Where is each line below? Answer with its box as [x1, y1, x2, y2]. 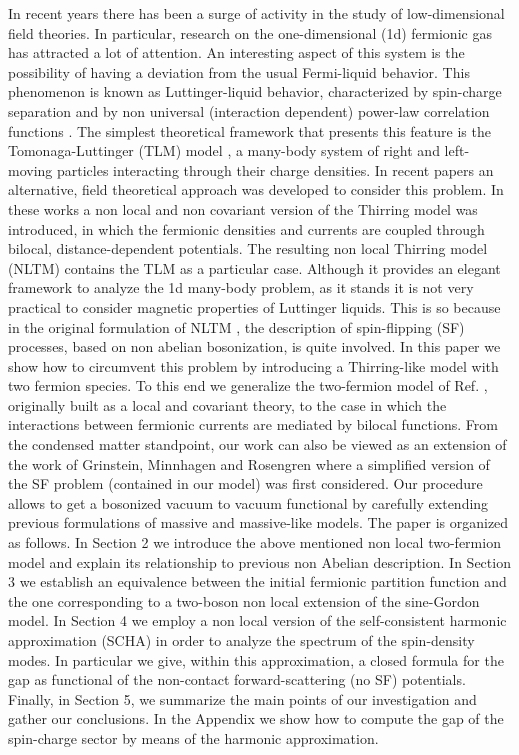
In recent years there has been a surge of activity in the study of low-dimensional [8, 3, 505, 23]
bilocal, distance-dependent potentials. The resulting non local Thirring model [8, 238, 488, 259]
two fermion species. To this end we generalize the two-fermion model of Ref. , [8, 375, 488, 396]
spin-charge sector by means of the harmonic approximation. [8, 727, 379, 748]
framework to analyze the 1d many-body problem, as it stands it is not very [8, 277, 474, 298]
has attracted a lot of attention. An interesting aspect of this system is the [8, 42, 465, 63]
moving [8, 159, 53, 180]
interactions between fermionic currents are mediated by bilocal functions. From [8, 414, 498, 435]
